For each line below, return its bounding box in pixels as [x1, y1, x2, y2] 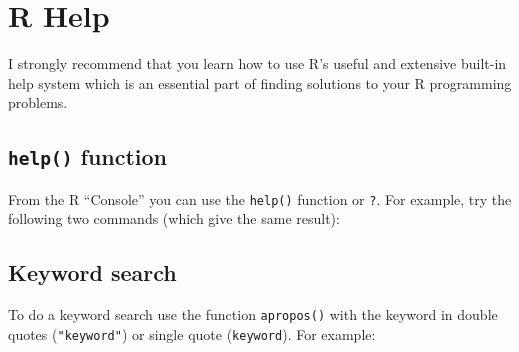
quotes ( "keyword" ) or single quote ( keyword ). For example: [8, 323, 376, 344]
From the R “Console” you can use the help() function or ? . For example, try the [8, 188, 512, 209]
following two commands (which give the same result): [8, 208, 340, 229]
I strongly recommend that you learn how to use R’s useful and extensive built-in [8, 53, 507, 74]
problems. [8, 92, 68, 113]
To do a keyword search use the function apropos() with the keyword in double [8, 304, 498, 325]
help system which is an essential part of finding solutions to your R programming [8, 72, 512, 93]
